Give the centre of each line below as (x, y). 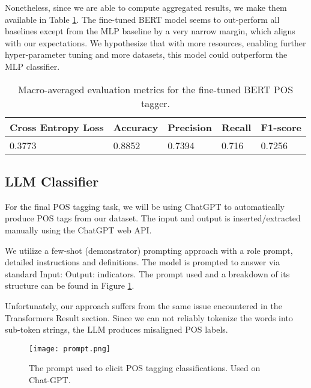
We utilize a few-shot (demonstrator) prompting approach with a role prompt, (149, 250)
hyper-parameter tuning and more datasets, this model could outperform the (146, 54)
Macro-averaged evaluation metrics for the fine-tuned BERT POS (156, 89)
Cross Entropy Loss (57, 127)
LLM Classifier (52, 181)
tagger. (156, 103)
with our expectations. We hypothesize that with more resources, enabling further (155, 42)
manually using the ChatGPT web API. (78, 229)
